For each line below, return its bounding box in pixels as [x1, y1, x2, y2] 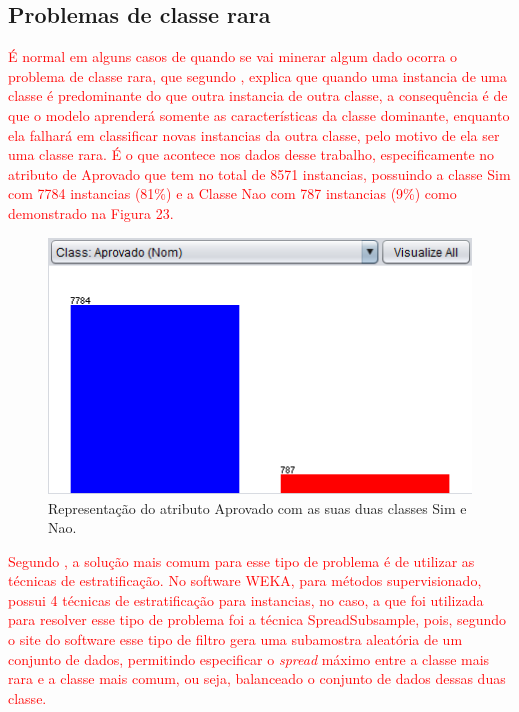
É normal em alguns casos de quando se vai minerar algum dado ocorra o [8, 46, 458, 67]
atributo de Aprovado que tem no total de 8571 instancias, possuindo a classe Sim [8, 163, 511, 184]
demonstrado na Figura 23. [8, 202, 174, 223]
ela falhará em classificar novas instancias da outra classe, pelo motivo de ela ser [8, 124, 500, 145]
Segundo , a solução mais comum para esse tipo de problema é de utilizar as [8, 550, 475, 571]
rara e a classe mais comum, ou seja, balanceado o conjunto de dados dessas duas [8, 668, 506, 689]
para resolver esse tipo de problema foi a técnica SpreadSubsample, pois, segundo [8, 609, 507, 630]
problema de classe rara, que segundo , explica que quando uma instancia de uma [8, 65, 507, 86]
